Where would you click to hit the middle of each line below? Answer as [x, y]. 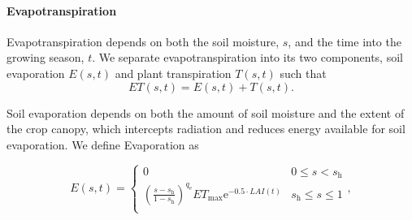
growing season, [46, 57]
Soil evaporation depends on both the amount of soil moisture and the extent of [206, 112]
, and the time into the [345, 41]
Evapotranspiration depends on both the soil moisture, [143, 41]
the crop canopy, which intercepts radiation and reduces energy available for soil [206, 129]
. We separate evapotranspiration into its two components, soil [247, 57]
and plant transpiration [173, 73]
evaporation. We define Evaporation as [103, 144]
